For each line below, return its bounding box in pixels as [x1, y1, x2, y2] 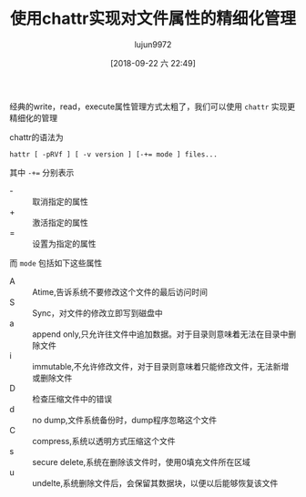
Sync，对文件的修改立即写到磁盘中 [32, 307, 164, 319]
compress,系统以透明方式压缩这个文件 [32, 435, 176, 446]
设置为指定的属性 [32, 238, 97, 248]
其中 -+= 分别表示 [9, 167, 75, 177]
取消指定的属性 [32, 196, 88, 207]
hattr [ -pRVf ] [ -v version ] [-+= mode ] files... [9, 149, 219, 159]
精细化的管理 [9, 112, 57, 123]
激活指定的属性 [32, 217, 88, 228]
